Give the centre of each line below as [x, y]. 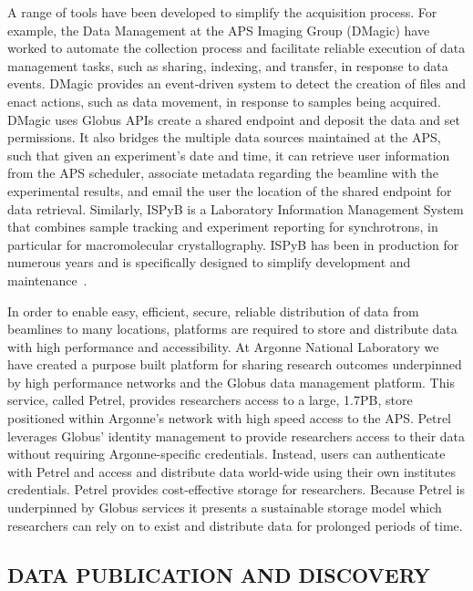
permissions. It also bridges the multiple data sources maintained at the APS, [224, 137]
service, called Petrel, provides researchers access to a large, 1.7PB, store [210, 400]
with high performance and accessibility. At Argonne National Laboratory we [223, 346]
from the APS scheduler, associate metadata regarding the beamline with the [223, 173]
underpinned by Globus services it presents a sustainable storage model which [225, 508]
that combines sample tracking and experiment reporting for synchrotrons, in [223, 227]
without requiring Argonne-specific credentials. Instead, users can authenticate [226, 454]
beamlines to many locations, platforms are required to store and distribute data [232, 329]
